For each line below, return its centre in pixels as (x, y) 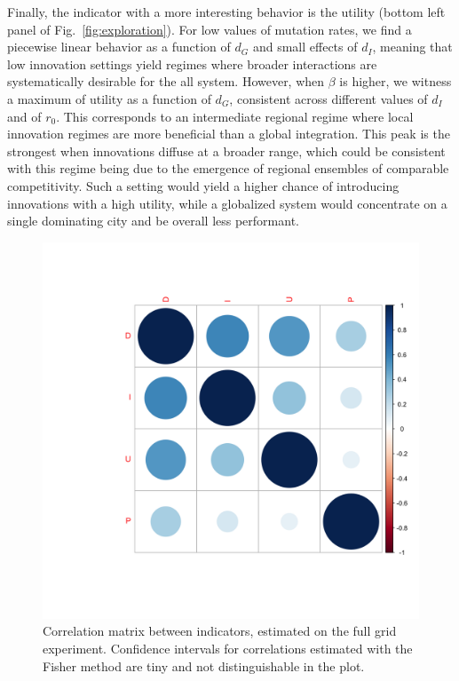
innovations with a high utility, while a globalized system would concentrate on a (227, 203)
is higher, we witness (396, 81)
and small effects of (305, 47)
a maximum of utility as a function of (109, 98)
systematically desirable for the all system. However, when (166, 81)
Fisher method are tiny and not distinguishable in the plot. (204, 665)
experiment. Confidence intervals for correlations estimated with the (228, 648)
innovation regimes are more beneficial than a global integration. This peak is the (229, 134)
